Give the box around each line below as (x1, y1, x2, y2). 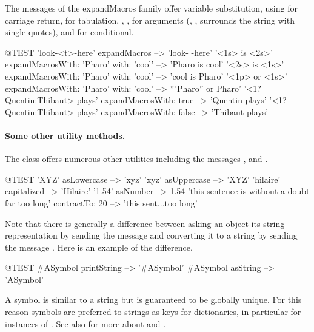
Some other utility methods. (5, 129, 125, 141)
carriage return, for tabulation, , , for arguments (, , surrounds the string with (5, 13, 295, 26)
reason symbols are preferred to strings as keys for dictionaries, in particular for (5, 305, 301, 318)
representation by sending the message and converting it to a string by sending (5, 229, 298, 242)
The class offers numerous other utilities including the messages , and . (5, 152, 268, 165)
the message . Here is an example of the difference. (5, 240, 193, 253)
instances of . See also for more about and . (5, 317, 166, 330)
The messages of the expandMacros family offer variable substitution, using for (5, 2, 298, 14)
